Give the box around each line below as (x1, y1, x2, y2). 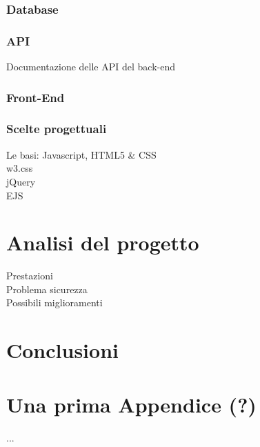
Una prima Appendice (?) (6, 390, 257, 418)
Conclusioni (6, 336, 119, 364)
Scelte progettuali (6, 120, 107, 137)
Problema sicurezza (6, 281, 88, 296)
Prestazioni (6, 268, 53, 283)
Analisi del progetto (6, 228, 199, 257)
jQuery (6, 174, 36, 188)
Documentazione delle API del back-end (6, 59, 175, 74)
